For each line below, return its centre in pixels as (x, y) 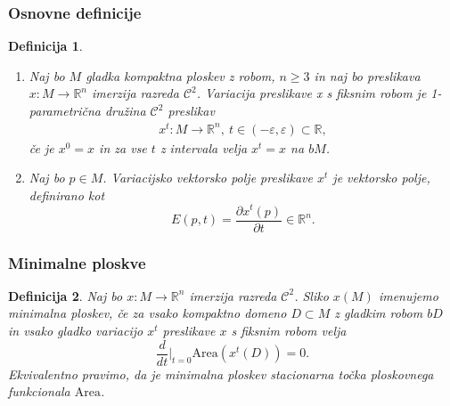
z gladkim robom (379, 313)
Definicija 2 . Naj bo (65, 295)
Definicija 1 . (45, 46)
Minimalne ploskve (77, 262)
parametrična (65, 110)
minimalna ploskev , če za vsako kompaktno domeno (147, 313)
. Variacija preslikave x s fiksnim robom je (311, 93)
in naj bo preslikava (367, 75)
